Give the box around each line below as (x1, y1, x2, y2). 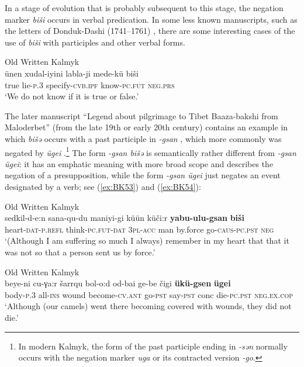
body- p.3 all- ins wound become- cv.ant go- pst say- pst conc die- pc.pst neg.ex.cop (5, 288, 293, 300)
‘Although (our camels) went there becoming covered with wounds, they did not (5, 300, 292, 312)
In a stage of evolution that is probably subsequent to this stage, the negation (5, 2, 284, 13)
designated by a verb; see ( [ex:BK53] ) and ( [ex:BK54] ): (5, 180, 201, 192)
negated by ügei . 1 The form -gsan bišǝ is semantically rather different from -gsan (5, 144, 296, 158)
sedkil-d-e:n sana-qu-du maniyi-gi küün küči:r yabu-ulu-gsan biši (5, 212, 244, 224)
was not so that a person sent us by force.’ (5, 245, 156, 258)
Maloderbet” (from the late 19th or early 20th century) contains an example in (5, 121, 288, 133)
